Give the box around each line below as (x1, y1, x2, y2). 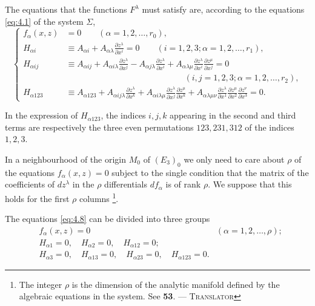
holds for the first (5, 192, 70, 204)
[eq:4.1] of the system (5, 15, 84, 27)
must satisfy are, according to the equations (142, 3, 305, 15)
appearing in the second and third (170, 109, 296, 122)
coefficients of (5, 178, 55, 190)
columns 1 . (79, 190, 119, 204)
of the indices (245, 120, 294, 133)
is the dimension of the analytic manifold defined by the (71, 278, 280, 290)
